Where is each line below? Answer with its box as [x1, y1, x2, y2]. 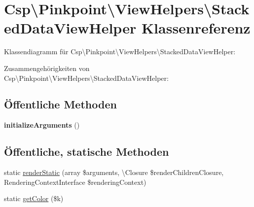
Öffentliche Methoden [4, 97, 117, 112]
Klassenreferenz [141, 18, 251, 38]
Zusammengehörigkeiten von [4, 63, 90, 73]
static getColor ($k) [4, 193, 64, 204]
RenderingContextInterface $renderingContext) [4, 176, 146, 187]
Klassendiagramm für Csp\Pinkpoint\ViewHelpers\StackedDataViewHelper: [4, 46, 236, 57]
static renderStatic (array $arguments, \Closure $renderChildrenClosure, [4, 167, 224, 177]
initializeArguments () [4, 120, 80, 130]
